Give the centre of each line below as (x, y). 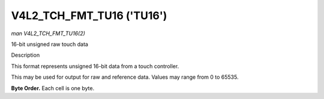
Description (25, 55)
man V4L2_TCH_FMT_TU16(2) (48, 33)
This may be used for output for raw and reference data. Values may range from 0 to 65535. (125, 77)
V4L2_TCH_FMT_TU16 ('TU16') (89, 16)
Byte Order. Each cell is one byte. (53, 88)
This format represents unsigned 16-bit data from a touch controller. (95, 66)
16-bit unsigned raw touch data (49, 44)
